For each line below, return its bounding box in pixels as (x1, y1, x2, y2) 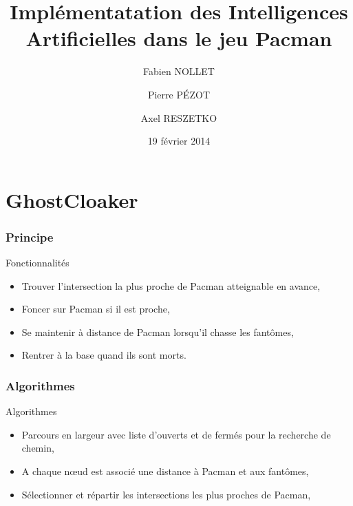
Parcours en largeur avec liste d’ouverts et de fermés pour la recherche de (21, 427, 331, 441)
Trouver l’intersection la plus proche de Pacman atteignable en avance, (21, 278, 321, 293)
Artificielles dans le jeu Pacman (25, 24, 332, 52)
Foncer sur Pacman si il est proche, (21, 302, 170, 316)
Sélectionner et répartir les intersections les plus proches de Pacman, (21, 487, 311, 501)
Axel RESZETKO (140, 110, 217, 125)
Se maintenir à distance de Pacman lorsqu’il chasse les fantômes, (21, 324, 294, 339)
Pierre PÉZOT (147, 87, 211, 101)
